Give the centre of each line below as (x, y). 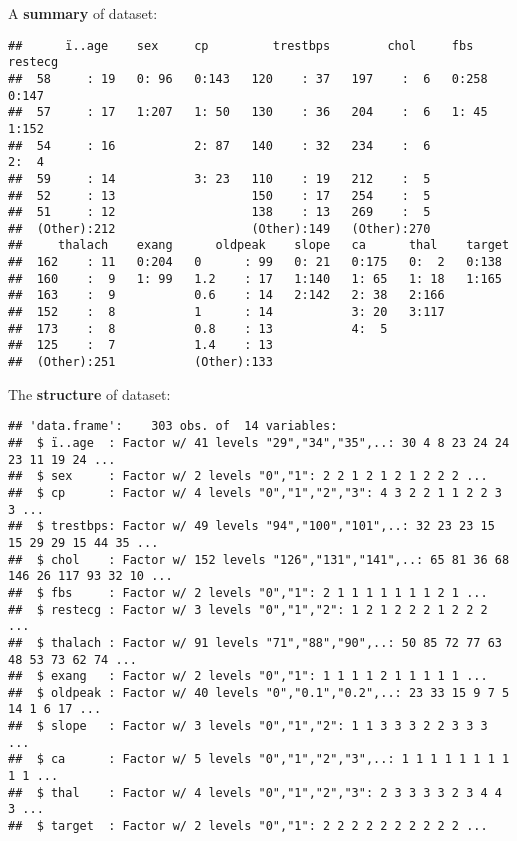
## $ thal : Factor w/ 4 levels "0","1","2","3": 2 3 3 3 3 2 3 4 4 (255, 792)
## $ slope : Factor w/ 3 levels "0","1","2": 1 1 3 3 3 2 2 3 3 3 (248, 726)
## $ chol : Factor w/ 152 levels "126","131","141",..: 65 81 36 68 (259, 559)
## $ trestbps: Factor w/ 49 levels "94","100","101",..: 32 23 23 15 (251, 526)
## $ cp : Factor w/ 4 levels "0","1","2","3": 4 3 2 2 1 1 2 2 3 (255, 492)
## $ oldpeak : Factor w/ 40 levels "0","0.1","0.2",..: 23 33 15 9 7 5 (259, 692)
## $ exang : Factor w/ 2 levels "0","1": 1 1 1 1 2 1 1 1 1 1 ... (248, 676)
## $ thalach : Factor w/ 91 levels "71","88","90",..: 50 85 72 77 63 (255, 642)
